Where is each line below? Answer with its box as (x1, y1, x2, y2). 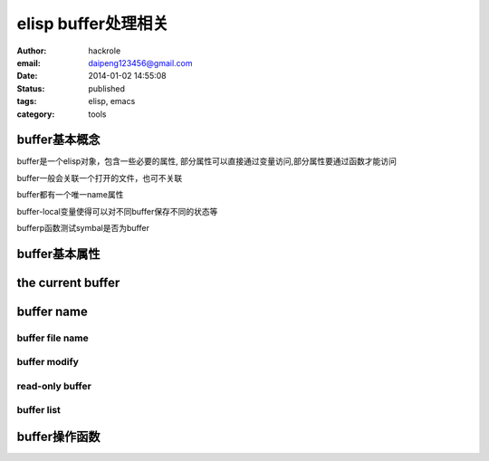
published (88, 82, 126, 94)
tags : (16, 96, 37, 107)
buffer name (16, 303, 88, 319)
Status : (16, 82, 45, 94)
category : (16, 109, 55, 120)
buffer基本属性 (16, 245, 101, 262)
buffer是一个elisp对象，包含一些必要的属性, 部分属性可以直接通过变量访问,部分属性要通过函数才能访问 (16, 156, 398, 167)
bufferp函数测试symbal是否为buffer (16, 222, 149, 233)
